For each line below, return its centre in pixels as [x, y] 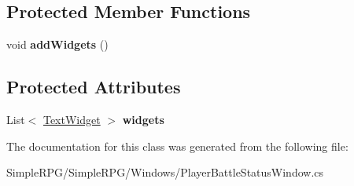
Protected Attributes [94, 87]
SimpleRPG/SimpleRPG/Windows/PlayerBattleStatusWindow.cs [165, 172]
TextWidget [72, 119]
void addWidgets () [57, 44]
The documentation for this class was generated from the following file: [177, 146]
